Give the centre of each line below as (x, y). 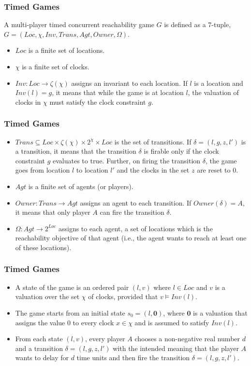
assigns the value (40, 322)
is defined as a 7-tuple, (198, 24)
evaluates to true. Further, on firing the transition (126, 160)
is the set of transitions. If (153, 141)
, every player (105, 339)
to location (92, 170)
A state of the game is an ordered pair (72, 287)
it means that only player (53, 212)
